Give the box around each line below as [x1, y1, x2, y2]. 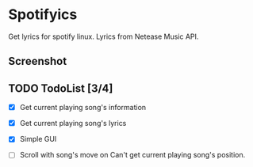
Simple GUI [19, 135, 57, 144]
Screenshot [8, 55, 67, 68]
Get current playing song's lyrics [19, 119, 127, 128]
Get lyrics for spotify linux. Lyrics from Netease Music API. [8, 32, 199, 41]
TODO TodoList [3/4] [8, 82, 113, 95]
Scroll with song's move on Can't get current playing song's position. [19, 150, 246, 160]
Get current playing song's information [19, 103, 147, 112]
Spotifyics [8, 6, 78, 24]
